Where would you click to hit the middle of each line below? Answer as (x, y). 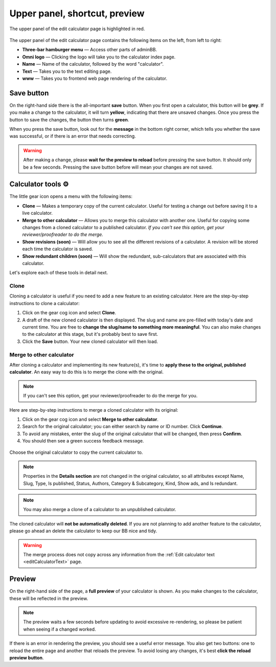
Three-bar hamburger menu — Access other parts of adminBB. (90, 50)
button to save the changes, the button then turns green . (69, 119)
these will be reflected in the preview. (49, 598)
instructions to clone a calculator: (44, 303)
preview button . (27, 658)
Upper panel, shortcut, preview (77, 13)
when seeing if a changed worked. (60, 629)
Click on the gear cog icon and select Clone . (69, 313)
